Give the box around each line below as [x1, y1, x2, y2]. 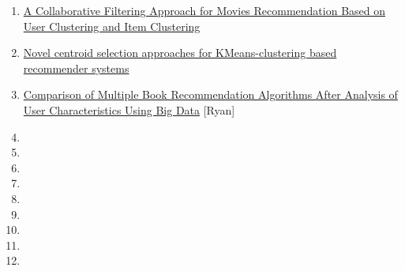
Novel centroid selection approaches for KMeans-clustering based [23, 44, 337, 61]
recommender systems [23, 59, 129, 76]
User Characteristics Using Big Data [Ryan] [23, 101, 235, 118]
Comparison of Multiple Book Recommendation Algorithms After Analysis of [23, 86, 398, 103]
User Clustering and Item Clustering [23, 17, 201, 34]
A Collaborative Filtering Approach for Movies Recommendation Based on [23, 2, 386, 18]
